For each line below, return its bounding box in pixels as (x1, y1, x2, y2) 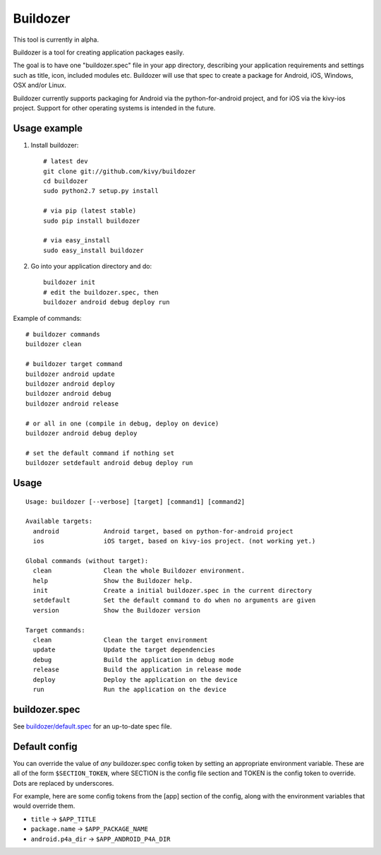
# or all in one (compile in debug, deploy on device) (25, 419, 219, 427)
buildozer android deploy (25, 380, 116, 388)
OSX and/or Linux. (13, 81, 66, 90)
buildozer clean (25, 340, 82, 348)
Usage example (13, 122, 83, 134)
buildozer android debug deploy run (43, 298, 170, 307)
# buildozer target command (25, 360, 123, 368)
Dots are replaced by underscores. (13, 779, 114, 787)
